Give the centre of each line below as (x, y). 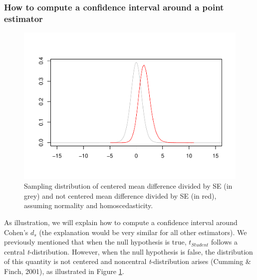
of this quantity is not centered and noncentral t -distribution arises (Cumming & (128, 261)
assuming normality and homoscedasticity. (89, 205)
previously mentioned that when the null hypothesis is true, (95, 242)
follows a (225, 242)
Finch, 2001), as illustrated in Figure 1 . (64, 271)
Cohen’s (16, 232)
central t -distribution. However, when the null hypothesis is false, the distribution (128, 251)
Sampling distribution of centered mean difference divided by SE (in (128, 186)
